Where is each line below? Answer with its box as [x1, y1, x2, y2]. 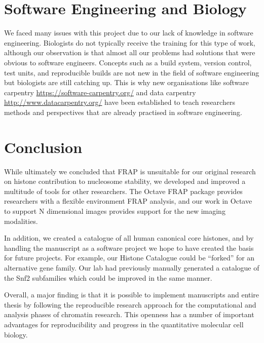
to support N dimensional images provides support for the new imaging [4, 205, 225, 216]
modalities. [4, 215, 38, 226]
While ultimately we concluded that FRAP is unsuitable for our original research [4, 166, 256, 176]
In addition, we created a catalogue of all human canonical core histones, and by [4, 233, 254, 243]
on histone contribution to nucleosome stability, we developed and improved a [4, 176, 246, 186]
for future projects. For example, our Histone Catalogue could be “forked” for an [4, 252, 255, 263]
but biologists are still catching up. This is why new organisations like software [4, 77, 249, 88]
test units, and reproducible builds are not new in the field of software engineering [4, 67, 259, 78]
